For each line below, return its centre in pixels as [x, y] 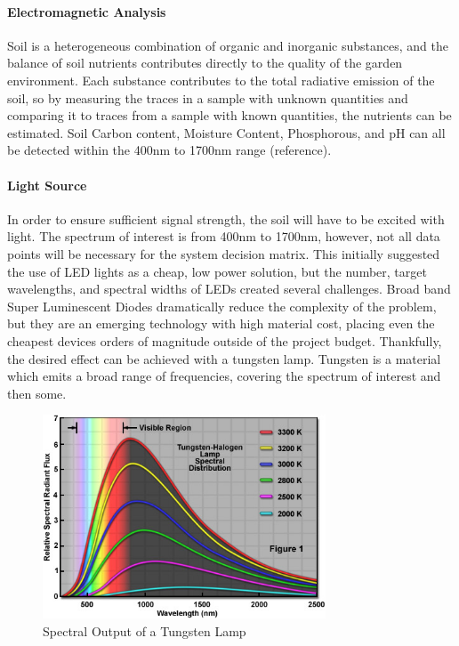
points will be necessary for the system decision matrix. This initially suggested [224, 253]
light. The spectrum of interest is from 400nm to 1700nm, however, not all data [224, 236]
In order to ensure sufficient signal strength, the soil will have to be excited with [226, 218]
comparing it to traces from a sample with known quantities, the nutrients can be [229, 115]
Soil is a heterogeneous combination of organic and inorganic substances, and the [228, 45]
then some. [37, 393]
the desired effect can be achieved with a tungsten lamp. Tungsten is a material [224, 358]
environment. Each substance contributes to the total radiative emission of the [221, 80]
